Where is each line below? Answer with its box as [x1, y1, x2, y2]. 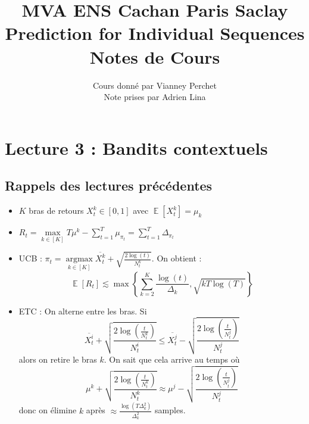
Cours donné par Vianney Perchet [92, 79, 217, 91]
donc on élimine [18, 404, 77, 416]
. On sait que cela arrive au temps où [104, 353, 240, 365]
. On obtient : [151, 252, 202, 264]
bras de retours [29, 204, 84, 217]
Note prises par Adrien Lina [104, 91, 206, 103]
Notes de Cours [89, 44, 220, 68]
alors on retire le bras [18, 353, 97, 365]
